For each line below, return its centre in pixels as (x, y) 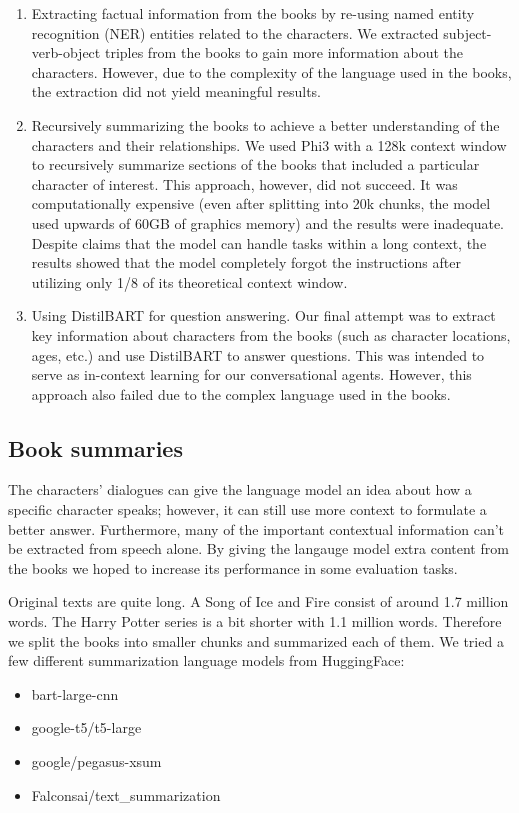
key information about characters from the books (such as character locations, (271, 334)
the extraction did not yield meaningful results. (176, 91)
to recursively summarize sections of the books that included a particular (255, 164)
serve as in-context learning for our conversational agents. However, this (251, 374)
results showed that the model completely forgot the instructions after (246, 262)
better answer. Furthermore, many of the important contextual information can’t (256, 528)
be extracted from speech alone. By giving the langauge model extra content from (258, 548)
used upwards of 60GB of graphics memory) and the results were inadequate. (267, 222)
